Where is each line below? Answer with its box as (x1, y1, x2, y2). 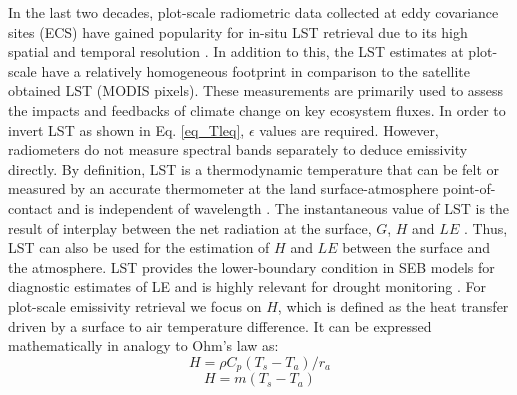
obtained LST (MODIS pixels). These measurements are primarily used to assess (8, 80, 504, 101)
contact (8, 197, 53, 218)
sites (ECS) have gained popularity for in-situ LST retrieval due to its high (8, 21, 468, 42)
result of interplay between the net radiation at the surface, (8, 217, 372, 238)
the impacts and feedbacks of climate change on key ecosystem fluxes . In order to (8, 99, 506, 120)
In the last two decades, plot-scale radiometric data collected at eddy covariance (8, 2, 499, 22)
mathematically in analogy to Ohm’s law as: (8, 335, 279, 356)
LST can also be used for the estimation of (8, 237, 270, 258)
